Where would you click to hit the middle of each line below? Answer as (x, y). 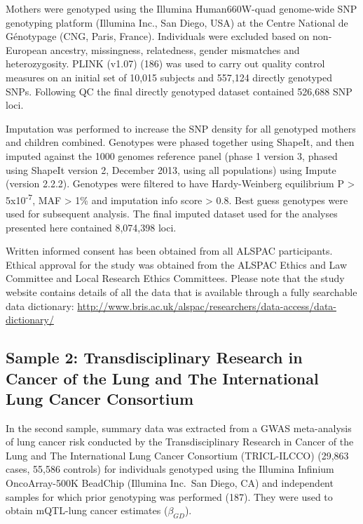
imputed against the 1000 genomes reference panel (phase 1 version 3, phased (172, 155)
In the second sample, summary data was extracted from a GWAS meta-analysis (179, 428)
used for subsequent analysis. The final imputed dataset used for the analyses (172, 213)
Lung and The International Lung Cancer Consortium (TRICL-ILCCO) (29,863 (177, 455)
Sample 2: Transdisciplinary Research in (154, 357)
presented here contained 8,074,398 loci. (91, 227)
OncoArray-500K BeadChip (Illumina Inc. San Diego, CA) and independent (170, 483)
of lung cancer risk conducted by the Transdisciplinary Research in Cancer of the (180, 442)
